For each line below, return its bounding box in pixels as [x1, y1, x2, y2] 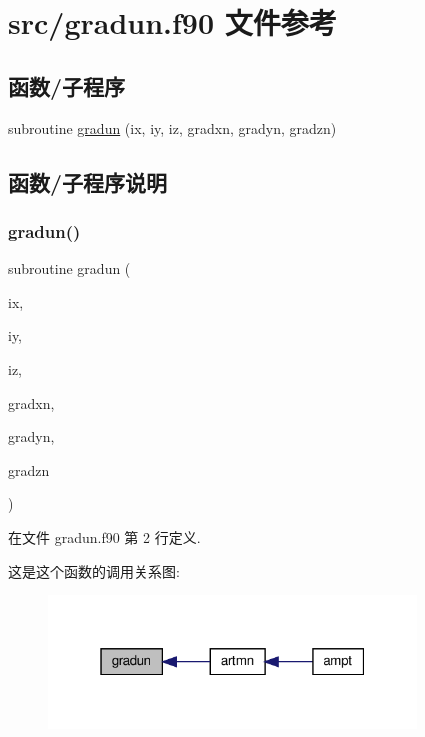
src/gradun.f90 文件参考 [8, 2, 337, 43]
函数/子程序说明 [8, 166, 168, 197]
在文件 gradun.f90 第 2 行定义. [8, 526, 201, 547]
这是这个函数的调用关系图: [8, 560, 180, 581]
